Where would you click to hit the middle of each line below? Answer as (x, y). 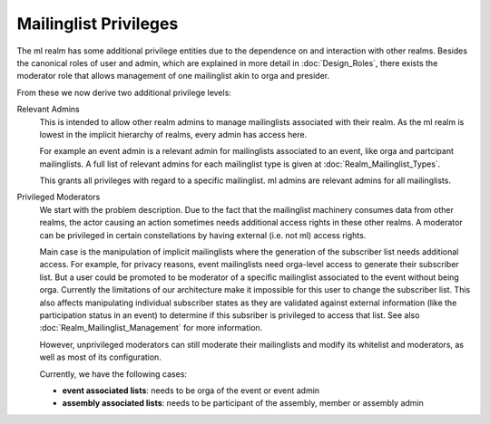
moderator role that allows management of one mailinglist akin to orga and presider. (173, 76)
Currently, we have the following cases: (113, 374)
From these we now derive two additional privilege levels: (124, 92)
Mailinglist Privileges (98, 24)
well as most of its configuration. (101, 357)
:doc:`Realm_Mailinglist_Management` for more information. (151, 328)
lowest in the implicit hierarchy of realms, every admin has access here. (173, 134)
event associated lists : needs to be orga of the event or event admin (191, 390)
